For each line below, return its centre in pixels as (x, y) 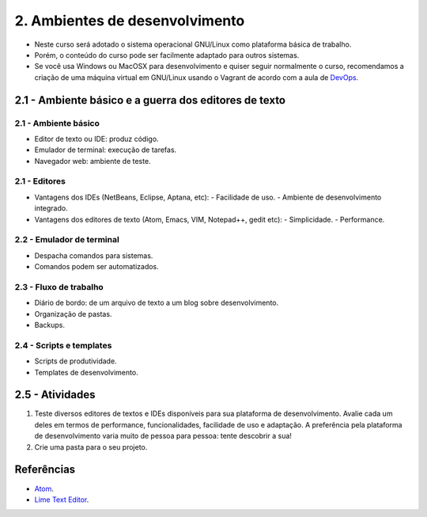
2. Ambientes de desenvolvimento (130, 21)
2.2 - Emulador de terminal (67, 240)
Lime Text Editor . (62, 500)
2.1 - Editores (40, 181)
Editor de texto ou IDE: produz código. (96, 139)
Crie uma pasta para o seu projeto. (91, 447)
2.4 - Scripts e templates (63, 345)
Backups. (49, 325)
